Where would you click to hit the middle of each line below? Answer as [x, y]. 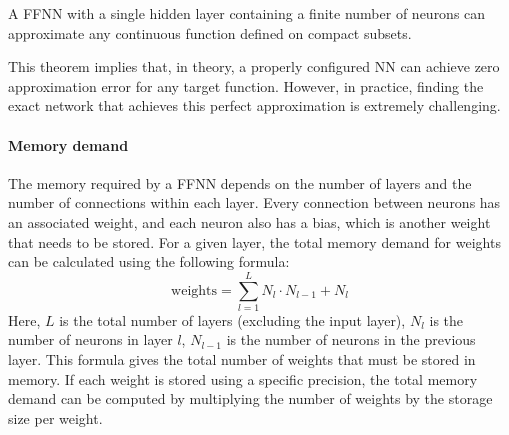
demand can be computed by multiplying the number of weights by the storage [250, 398]
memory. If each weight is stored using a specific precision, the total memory [243, 378]
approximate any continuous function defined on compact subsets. [210, 32]
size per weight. [55, 417]
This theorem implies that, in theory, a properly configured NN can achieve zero [254, 66]
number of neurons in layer [90, 339]
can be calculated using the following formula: [149, 261]
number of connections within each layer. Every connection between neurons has [254, 202]
